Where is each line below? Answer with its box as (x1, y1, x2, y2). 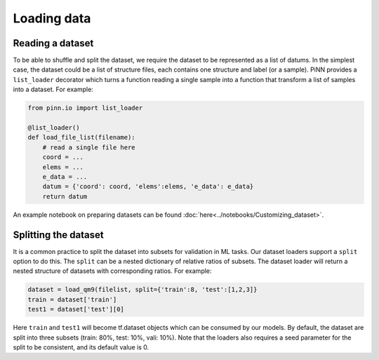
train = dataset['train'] (27, 295, 117, 303)
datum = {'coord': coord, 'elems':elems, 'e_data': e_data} (42, 182, 254, 191)
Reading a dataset (13, 37, 94, 49)
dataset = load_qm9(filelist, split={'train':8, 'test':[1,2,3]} (27, 286, 258, 294)
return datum (42, 192, 88, 200)
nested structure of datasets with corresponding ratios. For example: (13, 267, 212, 275)
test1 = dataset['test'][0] (27, 305, 124, 314)
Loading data (13, 11, 91, 26)
